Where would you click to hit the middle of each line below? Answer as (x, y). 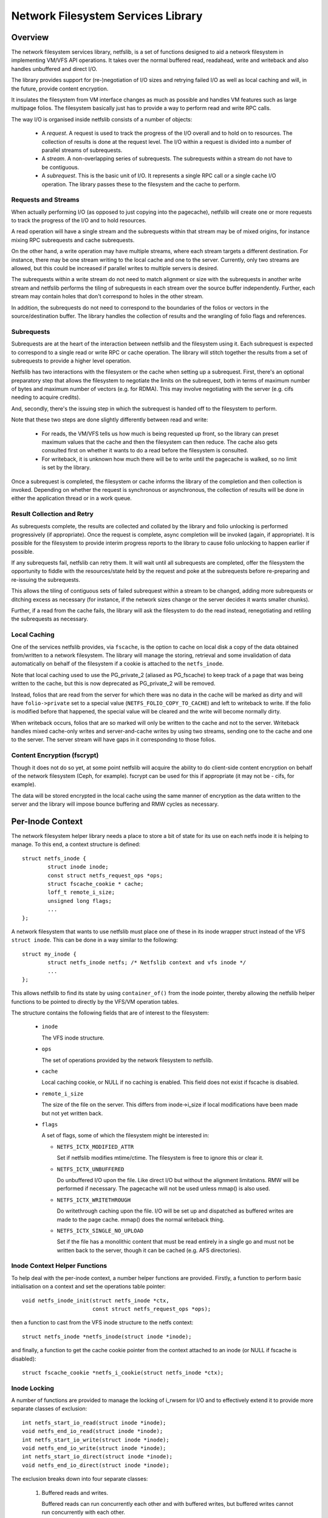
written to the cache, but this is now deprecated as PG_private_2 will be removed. (113, 684)
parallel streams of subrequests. (82, 150)
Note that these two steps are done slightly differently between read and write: (110, 420)
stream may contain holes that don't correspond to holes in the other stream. (107, 296)
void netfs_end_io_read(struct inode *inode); (93, 1431)
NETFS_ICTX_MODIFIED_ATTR (95, 1147)
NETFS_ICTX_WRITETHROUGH (94, 1200)
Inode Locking (33, 1388)
